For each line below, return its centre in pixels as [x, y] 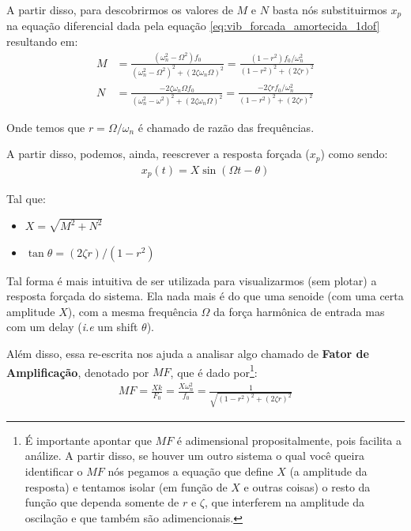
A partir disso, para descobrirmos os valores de [120, 9]
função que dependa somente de [102, 502]
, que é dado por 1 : [214, 371]
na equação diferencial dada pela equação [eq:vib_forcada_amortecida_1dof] [193, 26]
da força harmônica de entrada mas [299, 311]
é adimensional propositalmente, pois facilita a [289, 440]
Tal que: [26, 199]
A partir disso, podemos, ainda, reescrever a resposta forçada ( [158, 154]
